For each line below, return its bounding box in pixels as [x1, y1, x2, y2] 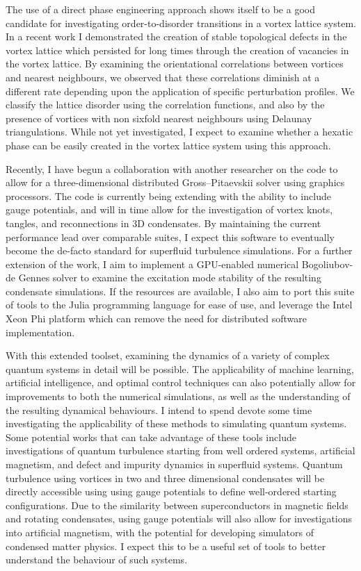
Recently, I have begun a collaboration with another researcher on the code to [6, 161, 338, 176]
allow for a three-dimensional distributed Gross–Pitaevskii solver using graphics [6, 175, 345, 190]
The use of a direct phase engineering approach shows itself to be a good [6, 2, 315, 16]
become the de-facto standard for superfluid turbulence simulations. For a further [6, 243, 353, 258]
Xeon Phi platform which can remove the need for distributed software [6, 311, 307, 326]
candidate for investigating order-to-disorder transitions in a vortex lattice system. [6, 15, 356, 30]
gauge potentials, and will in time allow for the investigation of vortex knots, [6, 202, 333, 217]
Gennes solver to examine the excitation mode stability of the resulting [18, 270, 321, 285]
